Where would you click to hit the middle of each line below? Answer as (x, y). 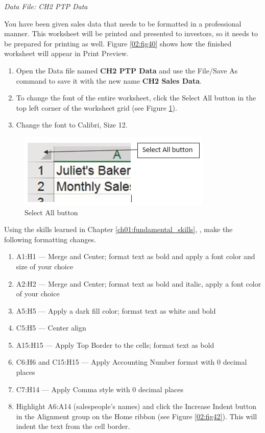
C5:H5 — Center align (51, 328)
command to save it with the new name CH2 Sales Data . (109, 80)
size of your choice (45, 266)
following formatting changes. (50, 239)
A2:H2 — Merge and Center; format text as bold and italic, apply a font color (139, 283)
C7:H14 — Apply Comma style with (73, 389)
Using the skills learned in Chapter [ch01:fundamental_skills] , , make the (118, 229)
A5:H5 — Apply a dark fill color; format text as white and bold (116, 310)
